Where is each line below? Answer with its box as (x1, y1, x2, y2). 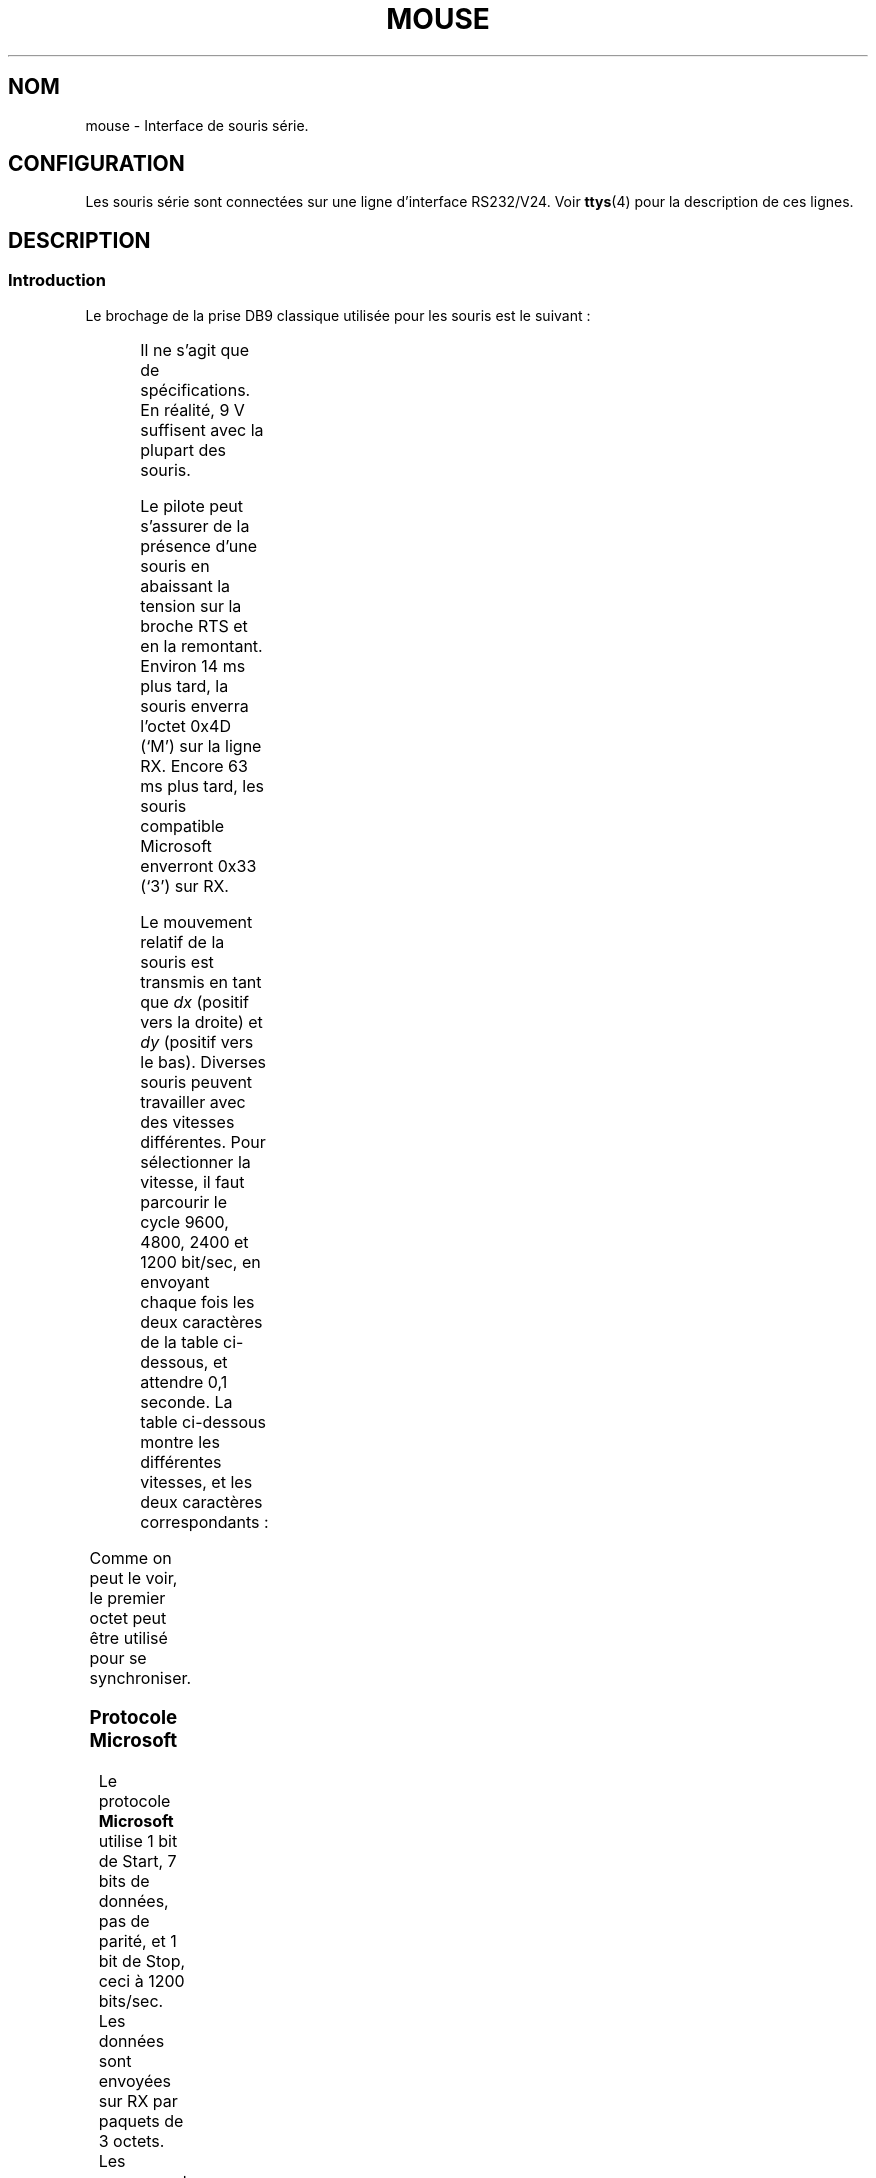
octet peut (89, 1607, 167, 1628)
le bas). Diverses (140, 1051, 267, 1072)
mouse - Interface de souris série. (85, 116, 309, 134)
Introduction (8, 270, 106, 291)
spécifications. (140, 379, 251, 400)
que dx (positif (140, 991, 250, 1012)
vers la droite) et (140, 1011, 263, 1032)
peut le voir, (89, 1567, 178, 1588)
